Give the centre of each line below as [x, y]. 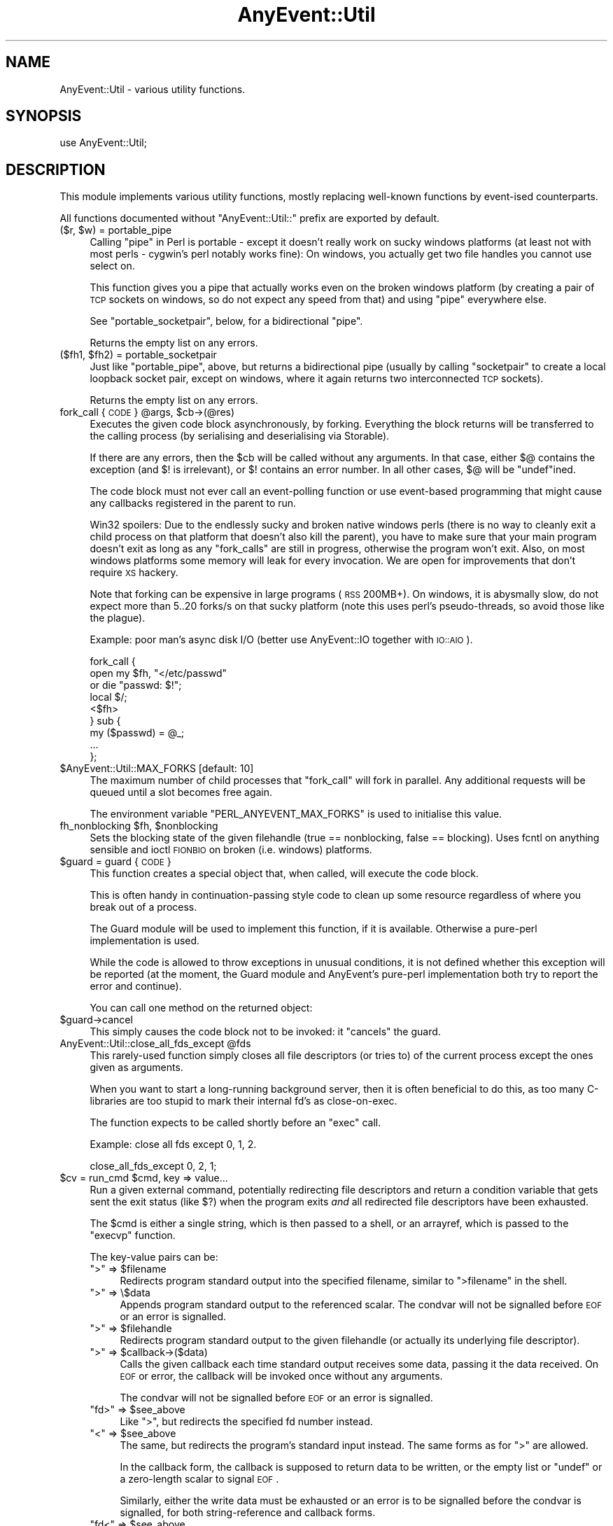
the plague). [118, 618]
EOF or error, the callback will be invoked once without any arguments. [281, 1376]
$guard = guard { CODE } [115, 862]
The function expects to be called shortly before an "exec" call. [235, 1123]
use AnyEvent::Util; [103, 143]
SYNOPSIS [44, 116]
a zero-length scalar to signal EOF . [199, 1479]
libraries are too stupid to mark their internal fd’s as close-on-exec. [244, 1101]
